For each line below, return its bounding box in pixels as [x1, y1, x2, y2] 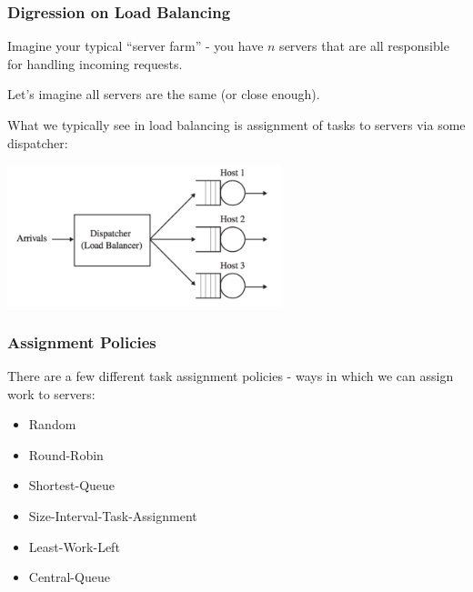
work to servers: [7, 384, 96, 403]
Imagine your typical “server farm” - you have [7, 36, 264, 55]
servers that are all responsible [279, 36, 449, 55]
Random [28, 415, 76, 434]
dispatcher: [7, 133, 68, 152]
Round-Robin [28, 445, 104, 464]
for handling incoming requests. [7, 54, 183, 73]
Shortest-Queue [28, 476, 116, 495]
